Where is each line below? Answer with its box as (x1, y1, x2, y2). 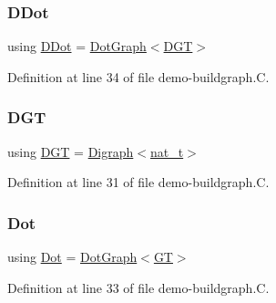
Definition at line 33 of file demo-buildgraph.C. (7, 277, 270, 297)
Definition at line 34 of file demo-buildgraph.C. (7, 67, 270, 86)
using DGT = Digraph (7, 141, 134, 161)
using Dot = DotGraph (7, 247, 138, 266)
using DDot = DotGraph (7, 37, 147, 56)
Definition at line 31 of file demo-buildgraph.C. (7, 172, 270, 192)
